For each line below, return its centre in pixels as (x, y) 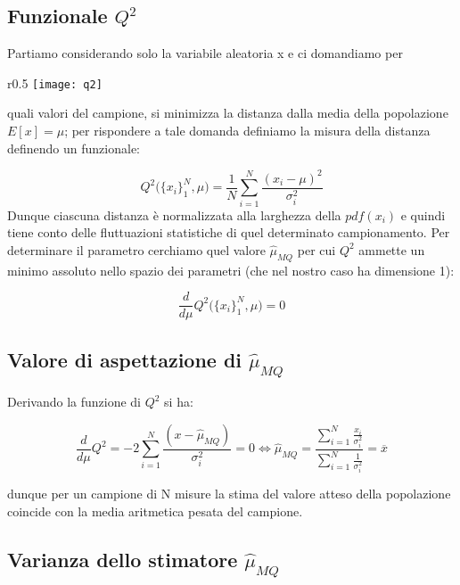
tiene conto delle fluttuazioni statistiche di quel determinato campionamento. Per (229, 232)
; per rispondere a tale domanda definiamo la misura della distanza (247, 131)
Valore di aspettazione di (125, 359)
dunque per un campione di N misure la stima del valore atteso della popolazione (229, 494)
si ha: (179, 402)
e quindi (423, 214)
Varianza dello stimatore (123, 559)
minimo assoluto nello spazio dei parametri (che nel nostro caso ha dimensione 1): (231, 270)
